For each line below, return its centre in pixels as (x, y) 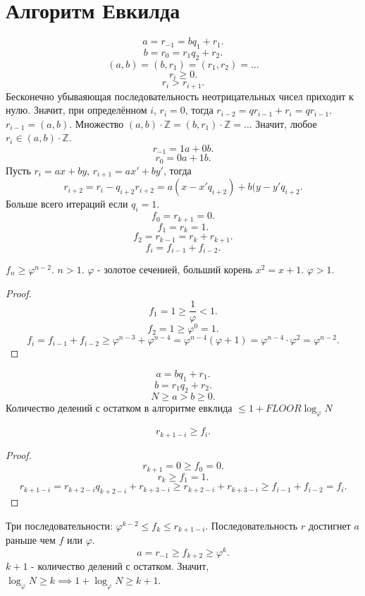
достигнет (329, 525)
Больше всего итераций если (67, 204)
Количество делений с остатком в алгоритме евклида (119, 407)
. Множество (97, 123)
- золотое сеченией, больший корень (175, 269)
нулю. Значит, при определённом (76, 110)
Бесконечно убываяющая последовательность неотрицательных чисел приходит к (180, 96)
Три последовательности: (59, 525)
